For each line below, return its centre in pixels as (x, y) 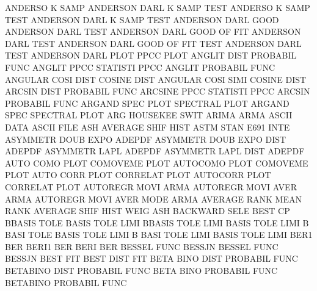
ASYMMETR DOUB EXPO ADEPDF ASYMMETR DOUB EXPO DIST (146, 139)
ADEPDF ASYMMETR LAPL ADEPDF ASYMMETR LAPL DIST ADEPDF (155, 151)
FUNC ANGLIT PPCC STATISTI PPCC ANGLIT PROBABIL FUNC (140, 67)
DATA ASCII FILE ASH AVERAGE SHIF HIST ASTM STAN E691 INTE (148, 127)
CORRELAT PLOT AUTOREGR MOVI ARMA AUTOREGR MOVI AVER (151, 186)
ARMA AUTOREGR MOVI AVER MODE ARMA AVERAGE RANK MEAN (153, 199)
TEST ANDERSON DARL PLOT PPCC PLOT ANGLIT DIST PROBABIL (151, 55)
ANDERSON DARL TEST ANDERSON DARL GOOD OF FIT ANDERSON (153, 31)
